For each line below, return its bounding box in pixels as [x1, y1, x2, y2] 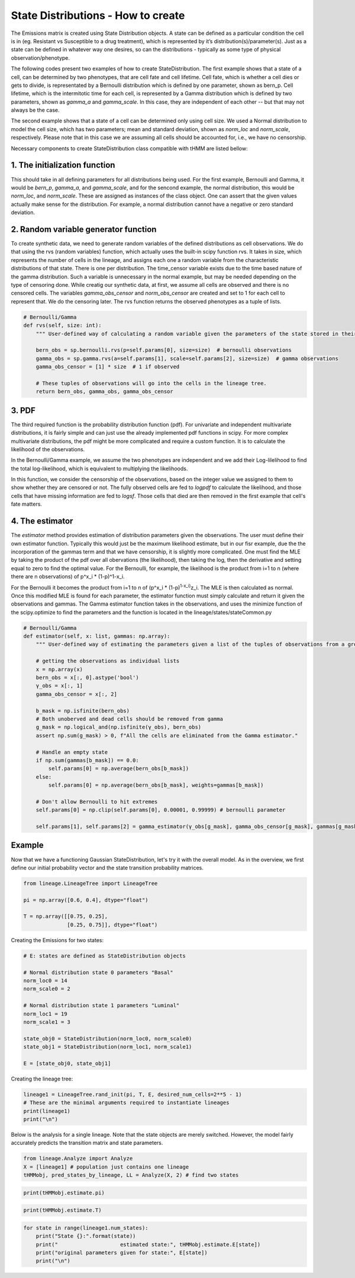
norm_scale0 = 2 [23, 985, 71, 992]
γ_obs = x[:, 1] [35, 682, 83, 689]
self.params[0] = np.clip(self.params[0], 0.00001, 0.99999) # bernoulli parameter [35, 807, 286, 813]
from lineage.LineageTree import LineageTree [23, 880, 158, 886]
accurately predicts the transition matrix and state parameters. [11, 1139, 163, 1147]
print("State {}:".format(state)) [35, 1233, 136, 1240]
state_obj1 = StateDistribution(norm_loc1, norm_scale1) [23, 1044, 192, 1050]
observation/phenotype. [11, 54, 70, 62]
